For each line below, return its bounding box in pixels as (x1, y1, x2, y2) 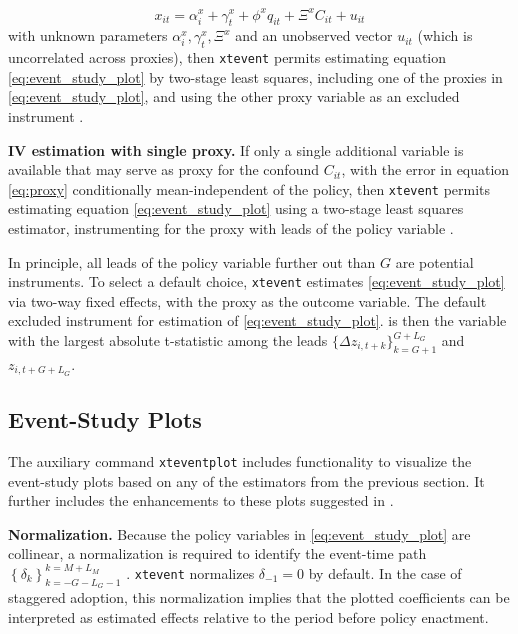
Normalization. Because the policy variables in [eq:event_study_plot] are (8, 523, 471, 544)
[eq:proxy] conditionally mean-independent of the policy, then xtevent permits (8, 178, 491, 199)
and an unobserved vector (235, 25, 393, 46)
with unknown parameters (8, 25, 168, 46)
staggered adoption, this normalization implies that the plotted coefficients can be (8, 587, 510, 608)
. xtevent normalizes (126, 562, 255, 583)
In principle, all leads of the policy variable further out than (8, 251, 376, 272)
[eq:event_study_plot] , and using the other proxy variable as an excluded (8, 86, 460, 107)
